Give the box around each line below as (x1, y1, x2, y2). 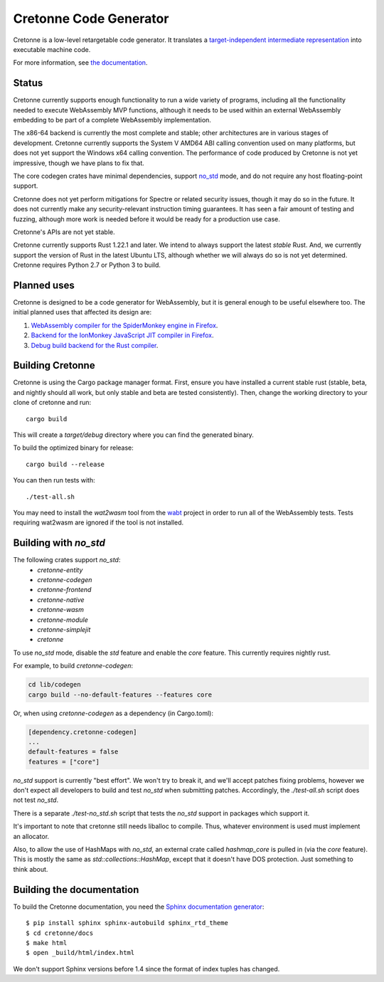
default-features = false (28, 748, 119, 756)
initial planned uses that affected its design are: (13, 308, 152, 317)
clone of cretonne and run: (13, 398, 92, 407)
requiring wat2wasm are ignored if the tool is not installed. (13, 518, 184, 527)
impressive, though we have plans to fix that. (13, 159, 145, 167)
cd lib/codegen (28, 680, 81, 689)
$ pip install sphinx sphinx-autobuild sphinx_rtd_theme (26, 919, 229, 927)
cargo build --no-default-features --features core (28, 690, 213, 699)
